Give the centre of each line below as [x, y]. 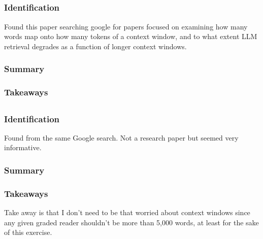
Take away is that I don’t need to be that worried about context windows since [127, 212]
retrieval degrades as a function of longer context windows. [95, 46]
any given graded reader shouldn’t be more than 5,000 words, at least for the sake [131, 222]
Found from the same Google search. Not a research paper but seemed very [121, 137]
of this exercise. [28, 232]
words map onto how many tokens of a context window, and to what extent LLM [131, 36]
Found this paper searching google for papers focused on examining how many [126, 26]
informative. [23, 147]
